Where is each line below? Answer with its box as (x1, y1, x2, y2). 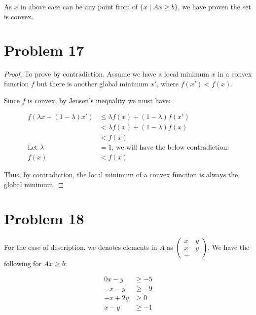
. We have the (207, 241, 250, 252)
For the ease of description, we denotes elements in (4, 241, 157, 252)
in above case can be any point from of (20, 1, 138, 11)
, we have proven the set (178, 1, 251, 11)
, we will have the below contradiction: (111, 144, 229, 152)
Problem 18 (4, 208, 84, 228)
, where (156, 78, 179, 88)
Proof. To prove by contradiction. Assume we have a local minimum (4, 69, 209, 79)
